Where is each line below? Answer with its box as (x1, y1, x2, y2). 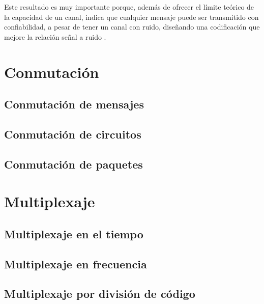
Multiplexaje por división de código (4, 286, 195, 301)
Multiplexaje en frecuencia (4, 256, 147, 271)
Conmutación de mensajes (4, 96, 144, 112)
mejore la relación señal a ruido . (4, 31, 106, 42)
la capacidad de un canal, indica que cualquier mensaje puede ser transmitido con (4, 11, 259, 22)
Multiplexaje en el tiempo (4, 226, 143, 241)
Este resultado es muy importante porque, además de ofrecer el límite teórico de (4, 2, 254, 12)
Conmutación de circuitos (4, 126, 141, 142)
